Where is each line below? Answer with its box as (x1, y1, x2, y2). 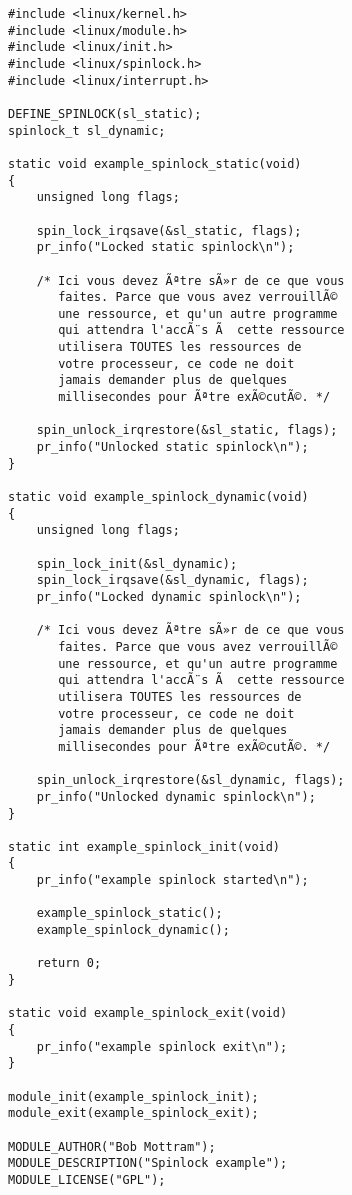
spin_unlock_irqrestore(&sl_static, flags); (36, 423, 338, 438)
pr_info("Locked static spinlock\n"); (36, 240, 295, 255)
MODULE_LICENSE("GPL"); (8, 1172, 166, 1187)
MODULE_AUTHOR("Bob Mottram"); (8, 1139, 216, 1154)
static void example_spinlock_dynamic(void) (8, 490, 309, 505)
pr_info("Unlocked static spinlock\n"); (36, 440, 309, 455)
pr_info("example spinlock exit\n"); (36, 1039, 288, 1054)
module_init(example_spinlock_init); (8, 1089, 259, 1104)
